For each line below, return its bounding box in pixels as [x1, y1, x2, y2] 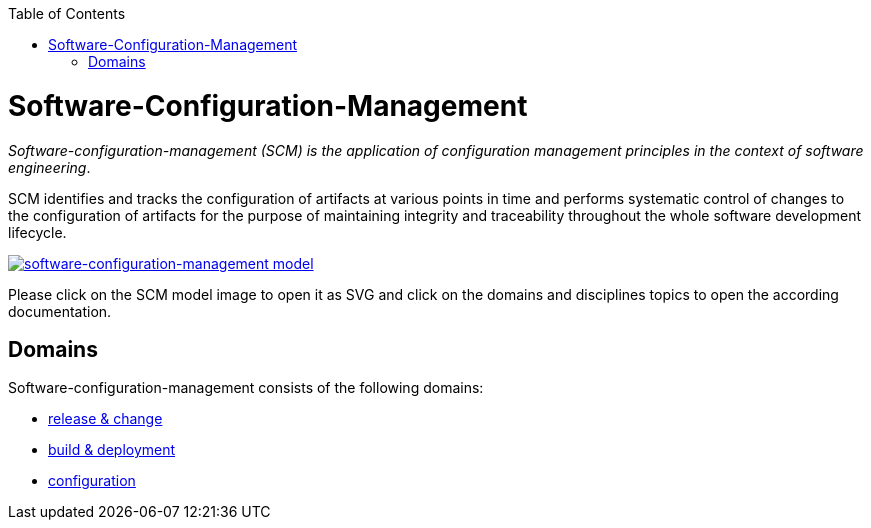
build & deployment [48, 441, 176, 459]
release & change [48, 410, 163, 428]
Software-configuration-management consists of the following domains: [8, 379, 484, 397]
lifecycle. [8, 223, 67, 241]
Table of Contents [8, 5, 126, 22]
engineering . [8, 158, 91, 176]
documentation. [8, 302, 112, 320]
